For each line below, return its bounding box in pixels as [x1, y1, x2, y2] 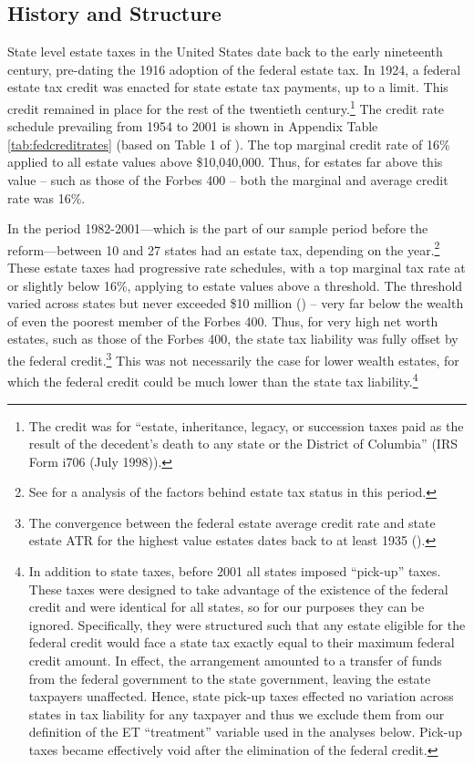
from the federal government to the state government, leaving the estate [28, 668, 431, 687]
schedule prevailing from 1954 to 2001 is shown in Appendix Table [7, 117, 378, 136]
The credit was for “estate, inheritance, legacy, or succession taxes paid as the [28, 416, 464, 435]
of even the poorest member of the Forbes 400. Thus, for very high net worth [7, 311, 438, 330]
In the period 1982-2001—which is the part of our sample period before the [7, 219, 428, 238]
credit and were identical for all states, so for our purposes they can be [28, 597, 425, 616]
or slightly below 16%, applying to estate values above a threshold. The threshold [7, 275, 463, 295]
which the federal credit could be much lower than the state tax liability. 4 [7, 369, 418, 390]
